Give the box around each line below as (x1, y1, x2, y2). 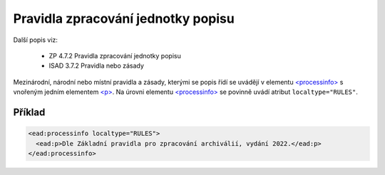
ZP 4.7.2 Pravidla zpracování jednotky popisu (48, 51, 181, 60)
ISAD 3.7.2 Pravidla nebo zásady (48, 61, 144, 70)
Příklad (13, 106, 46, 118)
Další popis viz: (13, 36, 58, 44)
